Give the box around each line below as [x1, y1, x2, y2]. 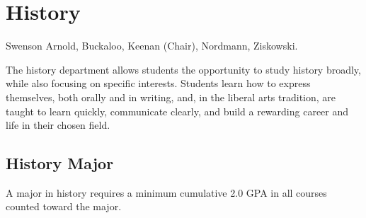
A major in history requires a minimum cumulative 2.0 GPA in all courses [6, 185, 327, 200]
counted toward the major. [6, 199, 122, 214]
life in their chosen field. [6, 117, 110, 132]
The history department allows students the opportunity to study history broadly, [6, 62, 361, 76]
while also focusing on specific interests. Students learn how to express [6, 76, 311, 91]
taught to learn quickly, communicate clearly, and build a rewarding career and [6, 103, 349, 118]
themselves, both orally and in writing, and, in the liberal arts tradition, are [6, 89, 336, 104]
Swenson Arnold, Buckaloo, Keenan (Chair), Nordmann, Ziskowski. [6, 38, 298, 53]
